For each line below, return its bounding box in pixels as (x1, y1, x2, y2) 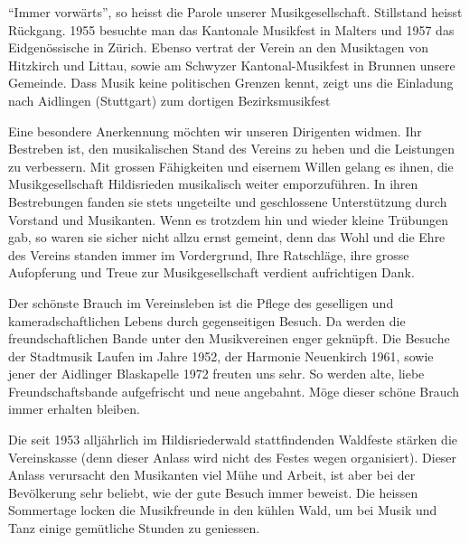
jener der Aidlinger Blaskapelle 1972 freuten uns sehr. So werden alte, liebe (8, 364, 425, 383)
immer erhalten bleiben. (8, 399, 140, 418)
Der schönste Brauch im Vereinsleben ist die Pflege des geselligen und (8, 293, 394, 312)
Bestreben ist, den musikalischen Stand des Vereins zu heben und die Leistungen (8, 139, 455, 158)
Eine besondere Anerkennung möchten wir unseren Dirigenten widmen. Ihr (8, 121, 422, 140)
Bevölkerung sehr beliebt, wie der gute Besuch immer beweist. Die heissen (8, 482, 418, 501)
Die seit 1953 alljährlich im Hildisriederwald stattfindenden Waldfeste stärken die (8, 430, 457, 449)
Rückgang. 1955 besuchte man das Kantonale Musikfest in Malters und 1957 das (8, 20, 455, 39)
